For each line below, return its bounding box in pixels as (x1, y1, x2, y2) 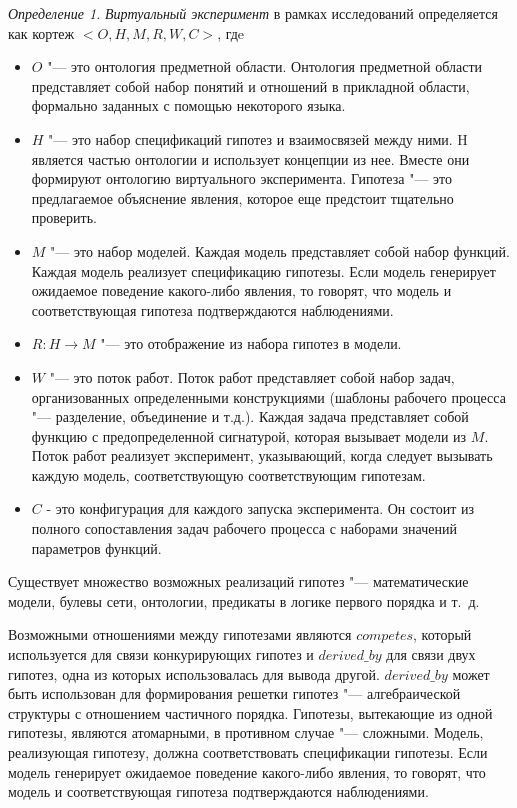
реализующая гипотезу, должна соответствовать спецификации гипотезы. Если (8, 742, 488, 762)
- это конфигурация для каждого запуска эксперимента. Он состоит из (46, 498, 474, 519)
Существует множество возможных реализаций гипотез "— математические (8, 571, 469, 592)
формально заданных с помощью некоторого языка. (31, 95, 346, 116)
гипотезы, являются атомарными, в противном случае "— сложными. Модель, (8, 722, 484, 743)
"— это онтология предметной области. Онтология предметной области (47, 56, 483, 77)
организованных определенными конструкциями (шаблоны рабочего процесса (31, 386, 506, 407)
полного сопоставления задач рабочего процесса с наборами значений (31, 518, 457, 539)
